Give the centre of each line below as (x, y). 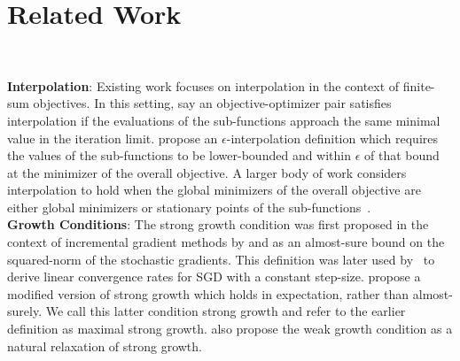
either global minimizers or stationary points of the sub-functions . (189, 207)
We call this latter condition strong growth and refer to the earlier (226, 311)
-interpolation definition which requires (332, 138)
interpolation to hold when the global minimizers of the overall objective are (214, 190)
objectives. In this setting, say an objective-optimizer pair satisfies (212, 103)
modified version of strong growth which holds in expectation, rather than (208, 293)
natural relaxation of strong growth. (105, 346)
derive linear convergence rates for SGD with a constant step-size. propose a (214, 277)
